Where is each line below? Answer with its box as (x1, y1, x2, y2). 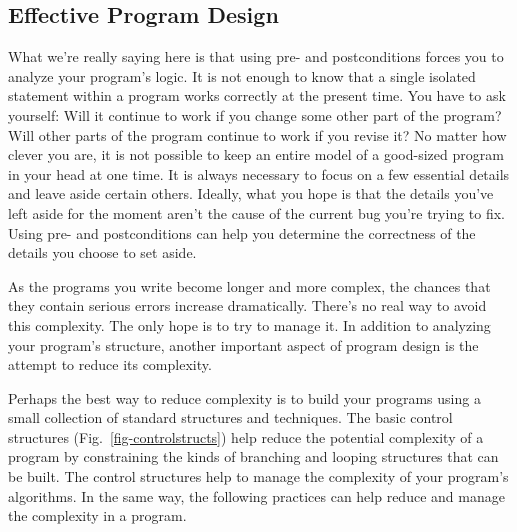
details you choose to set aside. (8, 242, 197, 263)
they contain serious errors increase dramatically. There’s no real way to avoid (8, 295, 487, 316)
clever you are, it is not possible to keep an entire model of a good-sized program (8, 144, 504, 165)
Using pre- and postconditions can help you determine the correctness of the (8, 222, 476, 243)
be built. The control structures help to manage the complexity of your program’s (8, 466, 509, 487)
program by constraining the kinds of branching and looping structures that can (8, 446, 499, 467)
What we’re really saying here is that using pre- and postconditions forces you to (8, 46, 504, 67)
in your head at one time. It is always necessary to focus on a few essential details (8, 163, 510, 184)
